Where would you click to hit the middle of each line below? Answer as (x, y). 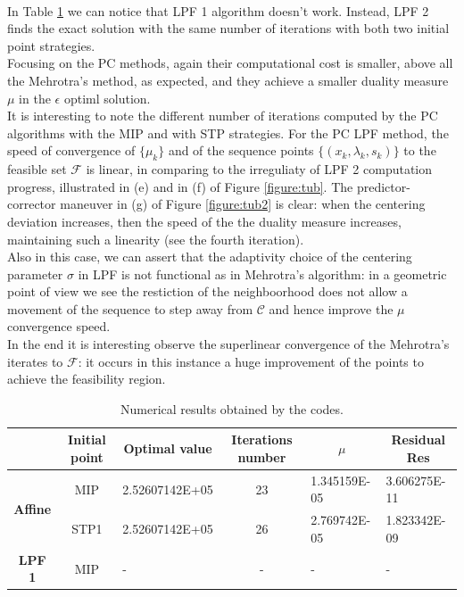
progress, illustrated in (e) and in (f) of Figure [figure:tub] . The (180, 186)
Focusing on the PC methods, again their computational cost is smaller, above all (230, 63)
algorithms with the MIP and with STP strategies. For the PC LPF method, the (228, 133)
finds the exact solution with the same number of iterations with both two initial (228, 28)
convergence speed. (59, 326)
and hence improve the (331, 308)
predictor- (383, 186)
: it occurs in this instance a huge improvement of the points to (251, 361)
